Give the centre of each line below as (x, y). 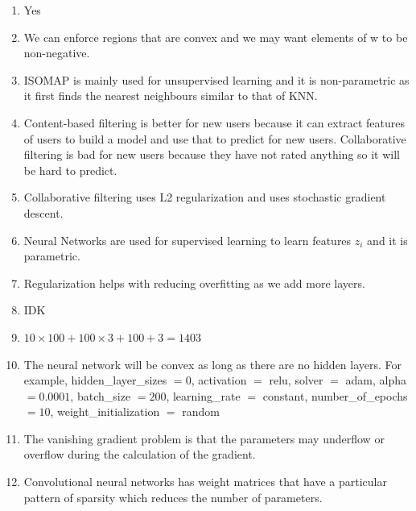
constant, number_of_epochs (335, 395)
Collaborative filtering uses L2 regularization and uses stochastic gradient (205, 197)
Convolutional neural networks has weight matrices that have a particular (205, 482)
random (201, 411)
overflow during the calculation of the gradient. (140, 454)
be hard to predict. (70, 170)
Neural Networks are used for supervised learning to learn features (187, 240)
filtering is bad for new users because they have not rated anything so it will (212, 154)
